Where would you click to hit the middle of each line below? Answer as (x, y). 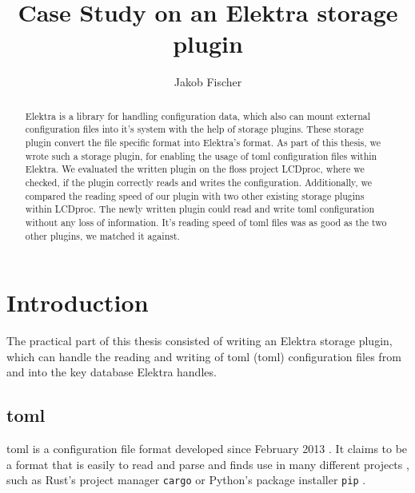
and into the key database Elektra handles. (112, 372)
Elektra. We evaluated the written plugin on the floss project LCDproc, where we (195, 169)
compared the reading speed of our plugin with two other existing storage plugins (195, 195)
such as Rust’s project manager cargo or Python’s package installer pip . (186, 480)
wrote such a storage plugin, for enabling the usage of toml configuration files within (201, 155)
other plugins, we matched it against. (102, 235)
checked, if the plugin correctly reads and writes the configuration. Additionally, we (199, 182)
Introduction (78, 302)
